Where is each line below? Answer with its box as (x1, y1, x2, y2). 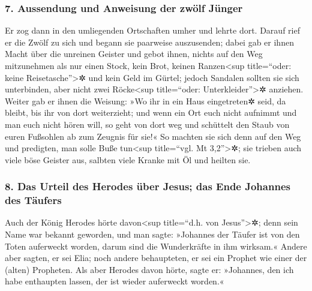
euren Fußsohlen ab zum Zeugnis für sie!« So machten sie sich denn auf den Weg (5, 130, 301, 142)
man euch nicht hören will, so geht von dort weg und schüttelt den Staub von (5, 118, 290, 130)
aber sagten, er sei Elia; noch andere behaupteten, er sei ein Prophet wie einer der (5, 251, 307, 264)
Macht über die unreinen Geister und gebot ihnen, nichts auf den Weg (5, 47, 263, 60)
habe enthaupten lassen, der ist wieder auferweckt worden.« (5, 275, 224, 287)
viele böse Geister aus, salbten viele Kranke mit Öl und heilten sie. (5, 153, 251, 166)
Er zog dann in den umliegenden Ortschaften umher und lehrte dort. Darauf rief (5, 24, 300, 37)
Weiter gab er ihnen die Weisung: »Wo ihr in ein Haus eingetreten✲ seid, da (5, 94, 286, 107)
